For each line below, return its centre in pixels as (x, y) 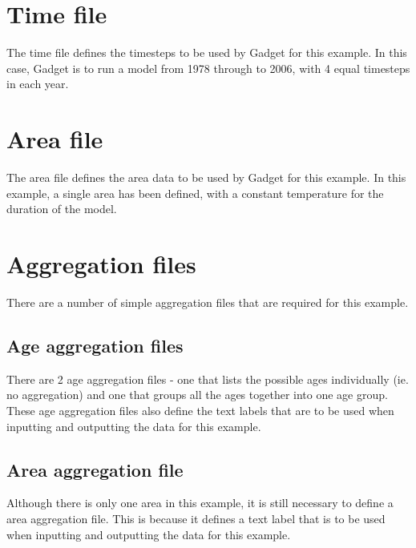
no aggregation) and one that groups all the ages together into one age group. (197, 395)
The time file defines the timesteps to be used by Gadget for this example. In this (207, 52)
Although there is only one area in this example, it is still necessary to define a (200, 503)
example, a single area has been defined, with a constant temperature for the (195, 193)
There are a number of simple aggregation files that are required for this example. (208, 302)
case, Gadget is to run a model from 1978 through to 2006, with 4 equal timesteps (208, 68)
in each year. (38, 84)
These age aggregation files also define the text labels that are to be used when (200, 410)
